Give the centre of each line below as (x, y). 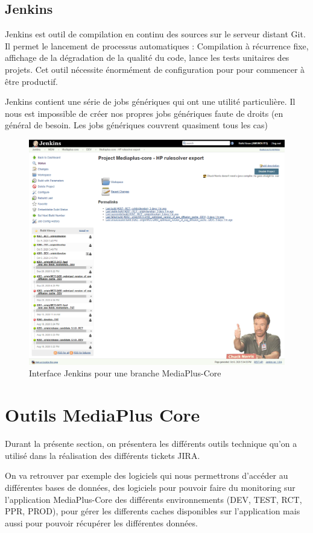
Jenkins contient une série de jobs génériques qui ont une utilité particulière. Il (150, 101)
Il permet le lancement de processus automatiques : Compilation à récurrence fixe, (157, 45)
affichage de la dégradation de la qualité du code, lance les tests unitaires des (147, 58)
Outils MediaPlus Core (103, 415)
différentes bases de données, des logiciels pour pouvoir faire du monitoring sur (150, 487)
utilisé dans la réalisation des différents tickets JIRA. (103, 455)
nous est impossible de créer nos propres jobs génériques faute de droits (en (144, 113)
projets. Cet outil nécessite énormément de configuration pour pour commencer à (155, 69)
